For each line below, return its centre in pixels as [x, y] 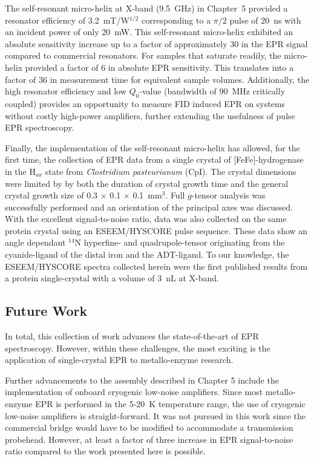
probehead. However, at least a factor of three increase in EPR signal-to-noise [149, 439]
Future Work [46, 311]
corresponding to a [176, 20]
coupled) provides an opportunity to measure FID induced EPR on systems [145, 103]
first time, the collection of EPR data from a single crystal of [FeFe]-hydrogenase [154, 159]
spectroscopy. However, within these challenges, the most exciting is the [138, 348]
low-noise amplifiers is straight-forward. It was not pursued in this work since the [155, 415]
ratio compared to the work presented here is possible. [105, 451]
